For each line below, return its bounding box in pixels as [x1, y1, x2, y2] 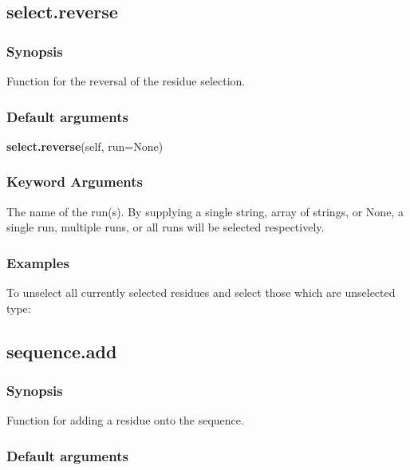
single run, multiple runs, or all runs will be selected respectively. [6, 219, 325, 235]
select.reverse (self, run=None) [6, 137, 164, 154]
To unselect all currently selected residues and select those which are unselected [6, 284, 396, 301]
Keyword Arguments [6, 172, 144, 192]
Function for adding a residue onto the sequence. [6, 412, 244, 429]
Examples [6, 252, 69, 272]
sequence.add [6, 338, 117, 363]
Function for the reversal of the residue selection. [6, 73, 246, 89]
